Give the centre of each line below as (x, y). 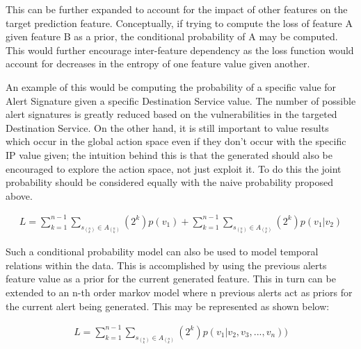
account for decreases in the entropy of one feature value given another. (158, 63)
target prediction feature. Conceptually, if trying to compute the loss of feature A (179, 23)
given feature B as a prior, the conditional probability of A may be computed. (172, 36)
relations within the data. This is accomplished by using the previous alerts (166, 265)
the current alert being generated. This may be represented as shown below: (168, 306)
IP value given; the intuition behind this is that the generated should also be (169, 154)
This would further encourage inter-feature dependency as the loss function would (180, 50)
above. (19, 195)
